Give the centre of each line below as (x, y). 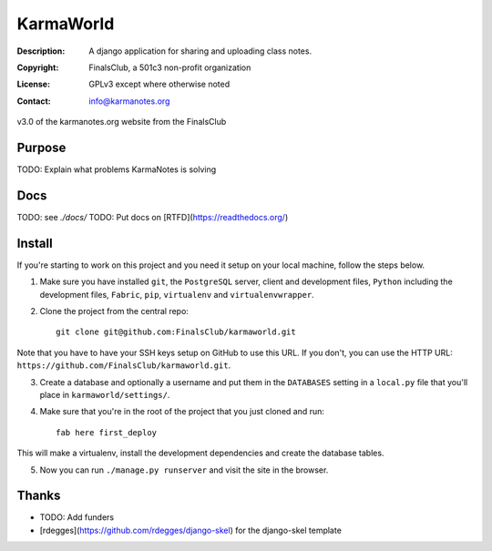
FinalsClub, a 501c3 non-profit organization (170, 67)
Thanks (39, 496)
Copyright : (38, 67)
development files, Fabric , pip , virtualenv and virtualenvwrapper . (177, 294)
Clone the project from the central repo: (114, 311)
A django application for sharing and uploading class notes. (200, 51)
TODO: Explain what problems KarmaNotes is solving (117, 169)
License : (33, 84)
